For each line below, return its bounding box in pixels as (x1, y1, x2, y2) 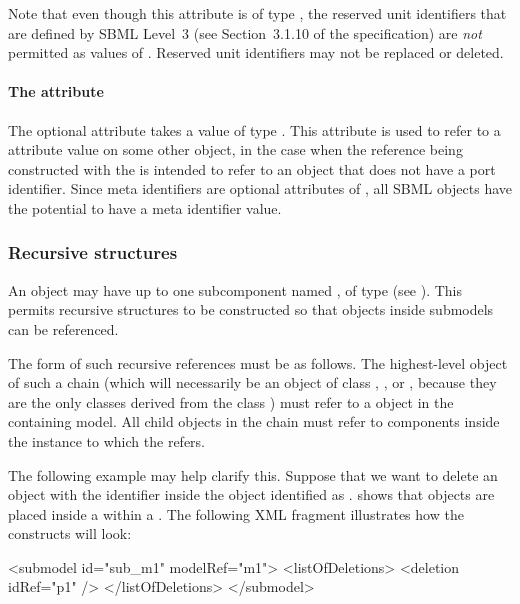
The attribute (8, 81, 104, 102)
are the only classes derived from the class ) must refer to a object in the (8, 391, 454, 412)
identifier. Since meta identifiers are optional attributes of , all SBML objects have (8, 178, 513, 199)
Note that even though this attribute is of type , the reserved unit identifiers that (8, 3, 507, 23)
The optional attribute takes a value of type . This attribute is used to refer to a (8, 119, 501, 140)
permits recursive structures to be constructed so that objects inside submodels (8, 299, 494, 320)
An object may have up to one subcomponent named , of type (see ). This (8, 279, 463, 300)
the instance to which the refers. (8, 430, 205, 451)
